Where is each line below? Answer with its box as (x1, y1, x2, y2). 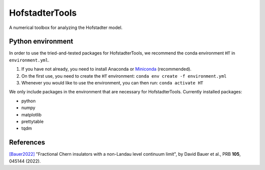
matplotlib (21, 112, 42, 117)
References (9, 138, 45, 147)
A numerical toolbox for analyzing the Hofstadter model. (9, 25, 123, 30)
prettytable (21, 118, 44, 124)
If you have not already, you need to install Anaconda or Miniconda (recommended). (21, 66, 191, 72)
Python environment (9, 37, 74, 46)
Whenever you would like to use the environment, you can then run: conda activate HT (21, 80, 204, 86)
